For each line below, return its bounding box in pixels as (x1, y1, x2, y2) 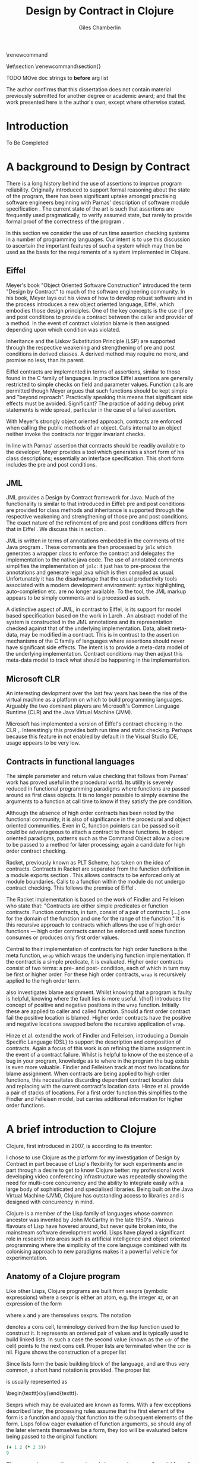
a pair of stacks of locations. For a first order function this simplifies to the (6, 1089, 188, 1096)
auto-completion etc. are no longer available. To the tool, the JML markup (6, 588, 187, 595)
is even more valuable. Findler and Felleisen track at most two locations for (6, 1064, 189, 1071)
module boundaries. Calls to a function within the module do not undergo (6, 878, 185, 885)
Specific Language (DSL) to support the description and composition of (6, 1038, 181, 1045)
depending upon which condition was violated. (6, 326, 121, 333)
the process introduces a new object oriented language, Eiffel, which (6, 300, 175, 308)
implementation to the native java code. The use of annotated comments (6, 556, 184, 563)
